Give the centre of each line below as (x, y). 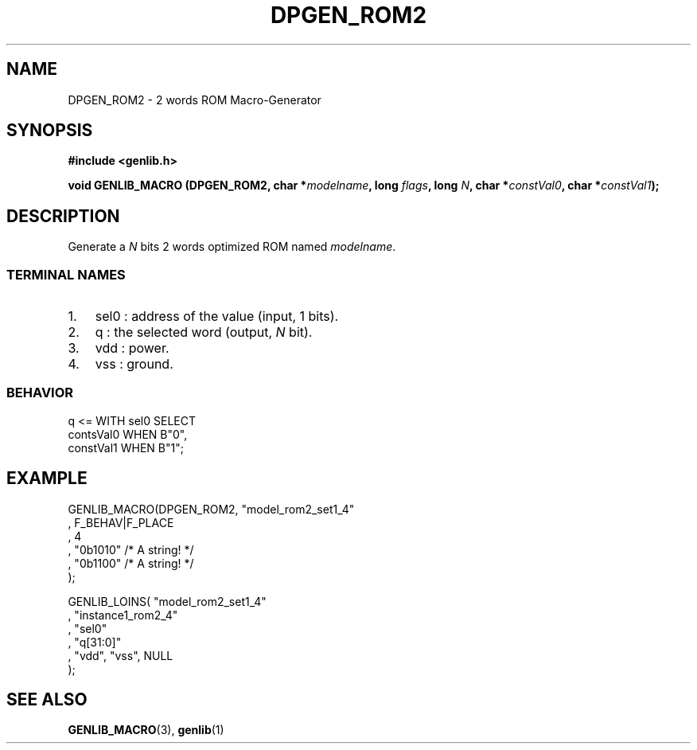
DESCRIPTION (63, 216)
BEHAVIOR (40, 393)
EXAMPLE (47, 479)
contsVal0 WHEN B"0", (128, 434)
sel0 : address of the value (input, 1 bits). (217, 316)
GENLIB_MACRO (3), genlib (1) (146, 730)
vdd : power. (132, 348)
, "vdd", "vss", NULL (121, 655)
